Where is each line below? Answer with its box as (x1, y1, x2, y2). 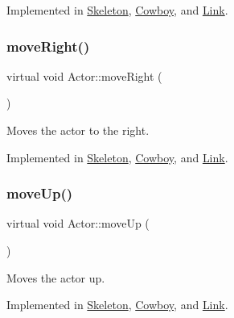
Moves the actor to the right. (6, 122, 150, 138)
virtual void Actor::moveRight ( (6, 67, 162, 84)
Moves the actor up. (6, 269, 105, 286)
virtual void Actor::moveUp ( (6, 215, 150, 232)
